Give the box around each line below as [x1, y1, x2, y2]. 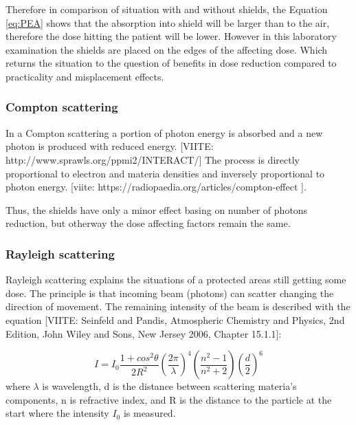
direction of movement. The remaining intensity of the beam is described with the [5, 299, 351, 314]
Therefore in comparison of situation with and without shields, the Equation [5, 2, 328, 16]
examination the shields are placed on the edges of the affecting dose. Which [5, 42, 328, 56]
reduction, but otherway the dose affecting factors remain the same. [5, 216, 291, 230]
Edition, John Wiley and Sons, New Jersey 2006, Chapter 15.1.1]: [5, 326, 282, 340]
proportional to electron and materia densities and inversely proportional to [5, 166, 325, 180]
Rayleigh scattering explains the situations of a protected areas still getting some [5, 272, 346, 287]
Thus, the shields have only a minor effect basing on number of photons [5, 202, 308, 217]
